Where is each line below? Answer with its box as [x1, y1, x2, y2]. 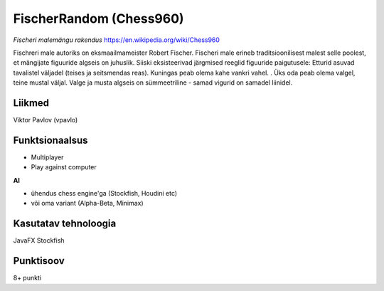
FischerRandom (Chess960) [13, 11, 184, 26]
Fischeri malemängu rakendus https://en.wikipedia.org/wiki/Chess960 [13, 36, 220, 44]
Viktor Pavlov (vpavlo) [13, 116, 78, 125]
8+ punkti [13, 274, 42, 282]
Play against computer [31, 163, 97, 171]
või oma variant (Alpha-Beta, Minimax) [31, 199, 144, 208]
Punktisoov [13, 255, 65, 267]
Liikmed [13, 97, 50, 109]
